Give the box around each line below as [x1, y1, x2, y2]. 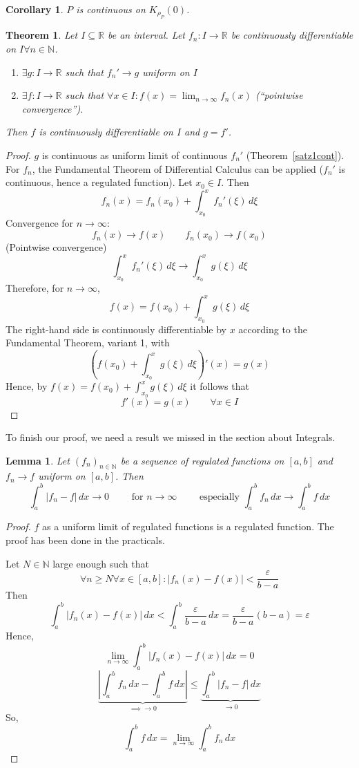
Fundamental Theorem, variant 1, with [6, 335, 170, 350]
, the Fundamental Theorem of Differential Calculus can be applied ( [32, 161, 324, 176]
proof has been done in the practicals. [6, 532, 165, 547]
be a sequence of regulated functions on [120, 453, 284, 467]
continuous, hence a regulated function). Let [6, 175, 193, 189]
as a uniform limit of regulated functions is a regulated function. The [42, 519, 334, 534]
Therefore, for [6, 281, 64, 295]
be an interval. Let [107, 28, 185, 42]
